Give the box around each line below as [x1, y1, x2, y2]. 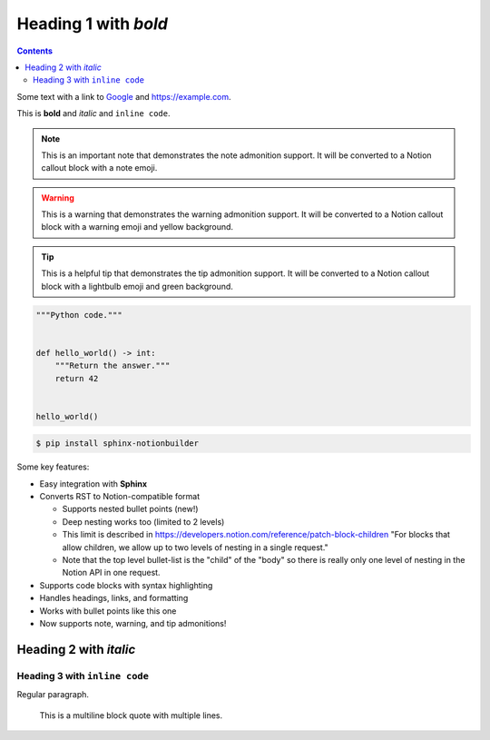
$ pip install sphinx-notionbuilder [35, 439, 200, 449]
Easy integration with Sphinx [39, 478, 148, 489]
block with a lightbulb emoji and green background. [41, 281, 233, 291]
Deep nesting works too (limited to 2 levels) [62, 516, 225, 527]
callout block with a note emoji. [41, 163, 158, 173]
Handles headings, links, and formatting [39, 593, 189, 604]
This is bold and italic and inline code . [16, 108, 171, 119]
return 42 [54, 373, 99, 383]
